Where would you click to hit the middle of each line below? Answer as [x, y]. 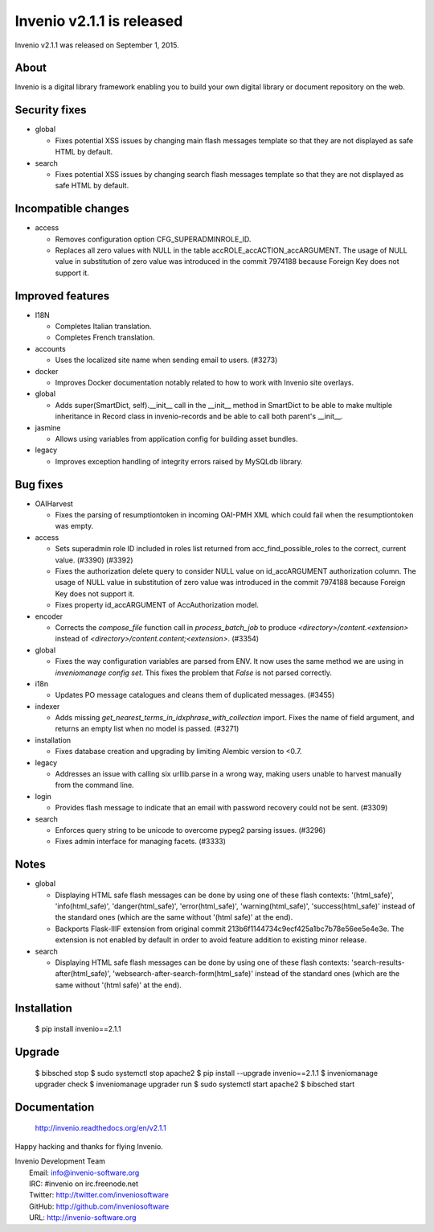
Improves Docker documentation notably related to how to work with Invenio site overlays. [205, 383]
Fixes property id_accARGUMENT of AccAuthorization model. [157, 605]
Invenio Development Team [60, 1161]
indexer [47, 706]
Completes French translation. [105, 337]
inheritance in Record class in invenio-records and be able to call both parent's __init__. [199, 416]
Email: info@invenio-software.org [84, 1172]
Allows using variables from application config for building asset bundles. [176, 439]
